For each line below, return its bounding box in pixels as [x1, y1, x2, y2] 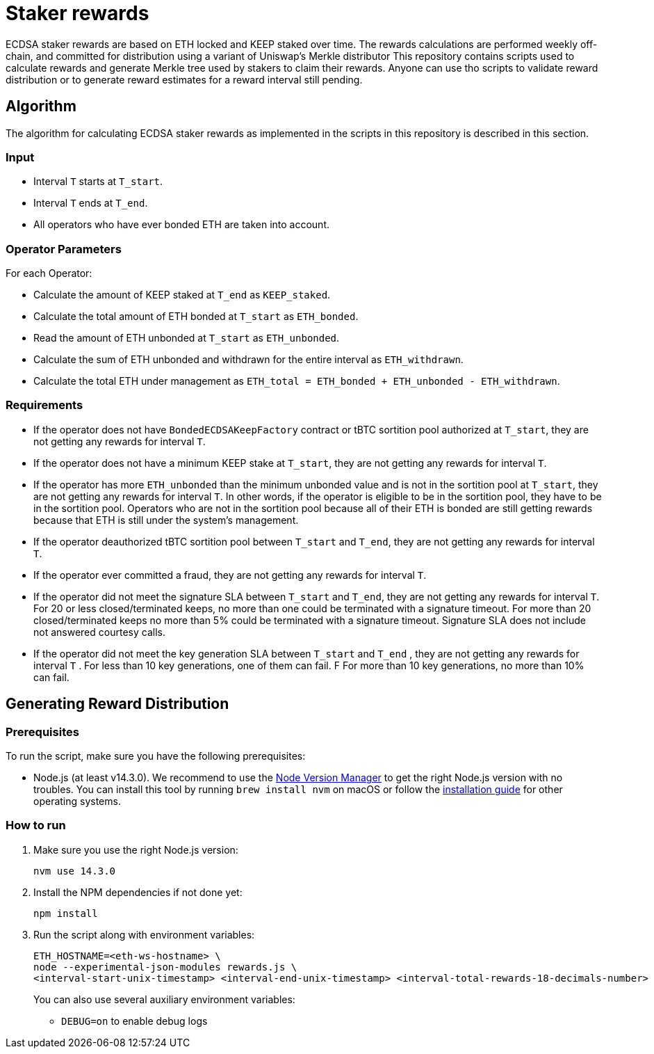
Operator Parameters [6, 241, 122, 256]
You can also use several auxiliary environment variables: [33, 993, 295, 1005]
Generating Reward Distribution [6, 695, 229, 713]
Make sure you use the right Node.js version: [33, 843, 238, 856]
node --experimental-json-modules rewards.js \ [33, 961, 297, 973]
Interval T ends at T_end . [33, 197, 148, 209]
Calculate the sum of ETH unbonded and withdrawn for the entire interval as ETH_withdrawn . [33, 353, 464, 366]
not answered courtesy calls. [33, 625, 165, 638]
